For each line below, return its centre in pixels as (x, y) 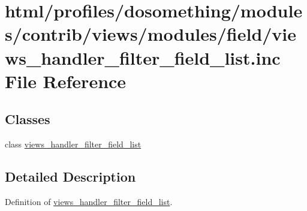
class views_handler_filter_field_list (73, 144)
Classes (28, 119)
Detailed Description (70, 177)
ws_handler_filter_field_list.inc (143, 57)
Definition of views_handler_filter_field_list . (89, 201)
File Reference (66, 81)
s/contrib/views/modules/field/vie (151, 34)
